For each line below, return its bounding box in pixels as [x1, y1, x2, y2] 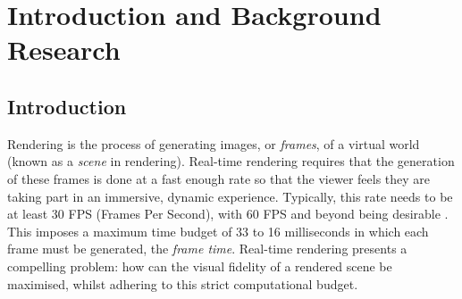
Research [7, 31, 121, 68]
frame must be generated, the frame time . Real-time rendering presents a [7, 239, 407, 258]
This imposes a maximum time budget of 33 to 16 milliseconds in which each [7, 221, 429, 240]
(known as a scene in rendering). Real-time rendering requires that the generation [7, 152, 455, 170]
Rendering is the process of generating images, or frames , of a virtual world [7, 134, 420, 153]
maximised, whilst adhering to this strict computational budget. [7, 274, 358, 293]
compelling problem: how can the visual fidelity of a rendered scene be [7, 256, 392, 275]
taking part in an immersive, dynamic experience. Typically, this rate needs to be [7, 187, 453, 205]
